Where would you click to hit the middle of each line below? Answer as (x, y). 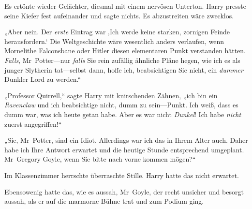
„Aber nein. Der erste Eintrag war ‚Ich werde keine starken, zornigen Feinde (117, 32)
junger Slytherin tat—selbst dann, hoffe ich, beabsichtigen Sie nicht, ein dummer (124, 69)
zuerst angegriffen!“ (33, 124)
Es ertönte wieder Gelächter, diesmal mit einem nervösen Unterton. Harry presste (125, 6)
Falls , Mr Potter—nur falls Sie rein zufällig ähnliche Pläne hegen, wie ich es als (122, 60)
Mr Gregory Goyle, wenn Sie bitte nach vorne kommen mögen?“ (100, 159)
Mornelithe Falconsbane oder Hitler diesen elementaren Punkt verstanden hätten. (125, 51)
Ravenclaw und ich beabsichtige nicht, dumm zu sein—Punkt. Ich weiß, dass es (121, 105)
